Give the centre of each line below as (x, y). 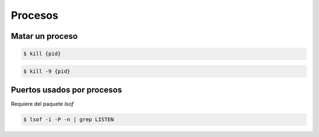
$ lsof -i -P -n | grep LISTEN (69, 120)
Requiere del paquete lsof (42, 104)
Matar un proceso (44, 36)
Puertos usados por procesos (66, 90)
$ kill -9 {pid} (47, 71)
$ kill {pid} (42, 54)
